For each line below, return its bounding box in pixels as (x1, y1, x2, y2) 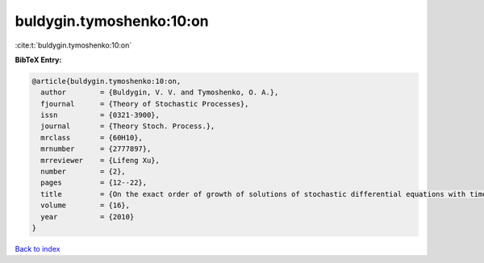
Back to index (15, 244, 60, 253)
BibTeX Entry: (15, 55, 62, 65)
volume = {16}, (40, 201, 131, 210)
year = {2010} (40, 212, 135, 221)
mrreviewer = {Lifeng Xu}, (40, 156, 161, 165)
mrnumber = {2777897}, (40, 144, 152, 153)
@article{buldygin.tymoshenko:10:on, (31, 77, 181, 86)
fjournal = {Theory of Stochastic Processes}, (40, 99, 249, 108)
